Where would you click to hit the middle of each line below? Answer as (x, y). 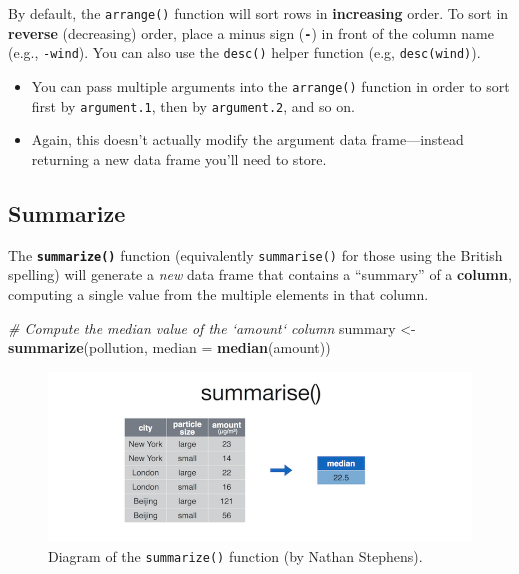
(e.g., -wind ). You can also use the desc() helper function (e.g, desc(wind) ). (244, 52)
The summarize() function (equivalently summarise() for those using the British (255, 254)
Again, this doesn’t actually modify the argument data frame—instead (247, 139)
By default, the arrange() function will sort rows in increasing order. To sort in (258, 13)
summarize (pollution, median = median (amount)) (169, 347)
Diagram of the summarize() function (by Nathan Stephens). (235, 555)
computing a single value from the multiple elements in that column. (218, 293)
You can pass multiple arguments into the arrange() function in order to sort (270, 85)
